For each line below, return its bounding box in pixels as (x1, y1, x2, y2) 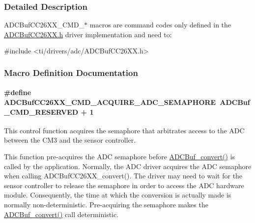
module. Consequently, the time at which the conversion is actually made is (4, 190, 231, 200)
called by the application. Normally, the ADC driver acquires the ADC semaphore (4, 161, 252, 171)
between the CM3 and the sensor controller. (4, 135, 136, 145)
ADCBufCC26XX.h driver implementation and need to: (4, 29, 172, 39)
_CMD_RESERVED (4, 106, 79, 117)
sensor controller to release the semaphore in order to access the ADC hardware (4, 180, 244, 190)
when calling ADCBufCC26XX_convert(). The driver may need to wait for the (4, 171, 243, 181)
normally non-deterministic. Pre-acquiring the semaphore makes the (4, 199, 208, 209)
